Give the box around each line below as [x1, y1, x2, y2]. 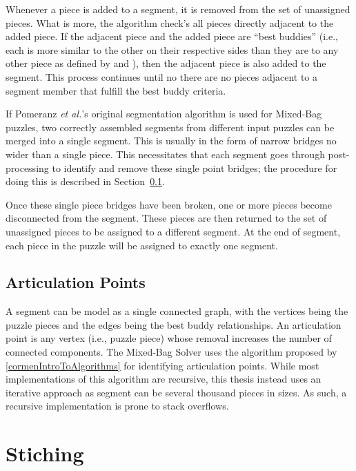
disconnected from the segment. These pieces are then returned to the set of [6, 211, 327, 225]
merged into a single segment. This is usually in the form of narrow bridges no [6, 133, 337, 148]
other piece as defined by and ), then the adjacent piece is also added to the [6, 56, 326, 70]
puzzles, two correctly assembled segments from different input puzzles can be [6, 119, 335, 134]
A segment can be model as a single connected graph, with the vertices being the [6, 304, 348, 318]
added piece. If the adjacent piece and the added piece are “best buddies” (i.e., [6, 29, 339, 44]
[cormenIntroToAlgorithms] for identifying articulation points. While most [6, 358, 319, 372]
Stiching [6, 439, 84, 468]
